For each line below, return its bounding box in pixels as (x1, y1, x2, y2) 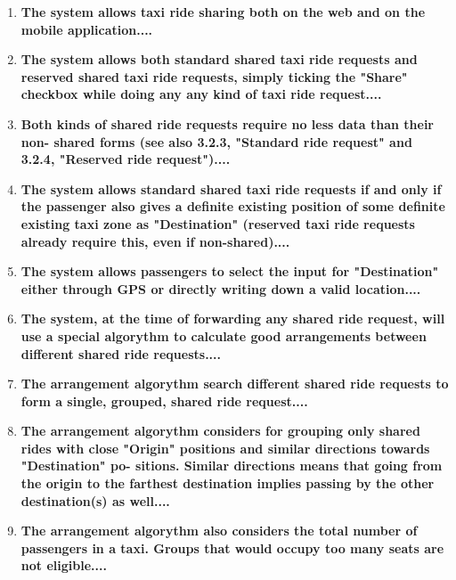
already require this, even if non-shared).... (20, 232, 290, 250)
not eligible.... (20, 556, 107, 575)
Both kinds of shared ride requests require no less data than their (20, 114, 434, 133)
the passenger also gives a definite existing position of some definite (20, 197, 445, 216)
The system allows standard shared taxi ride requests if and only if (20, 179, 442, 198)
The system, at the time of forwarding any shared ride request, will (20, 309, 445, 328)
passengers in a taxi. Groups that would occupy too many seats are (20, 538, 444, 557)
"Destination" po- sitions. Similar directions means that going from (20, 456, 443, 475)
